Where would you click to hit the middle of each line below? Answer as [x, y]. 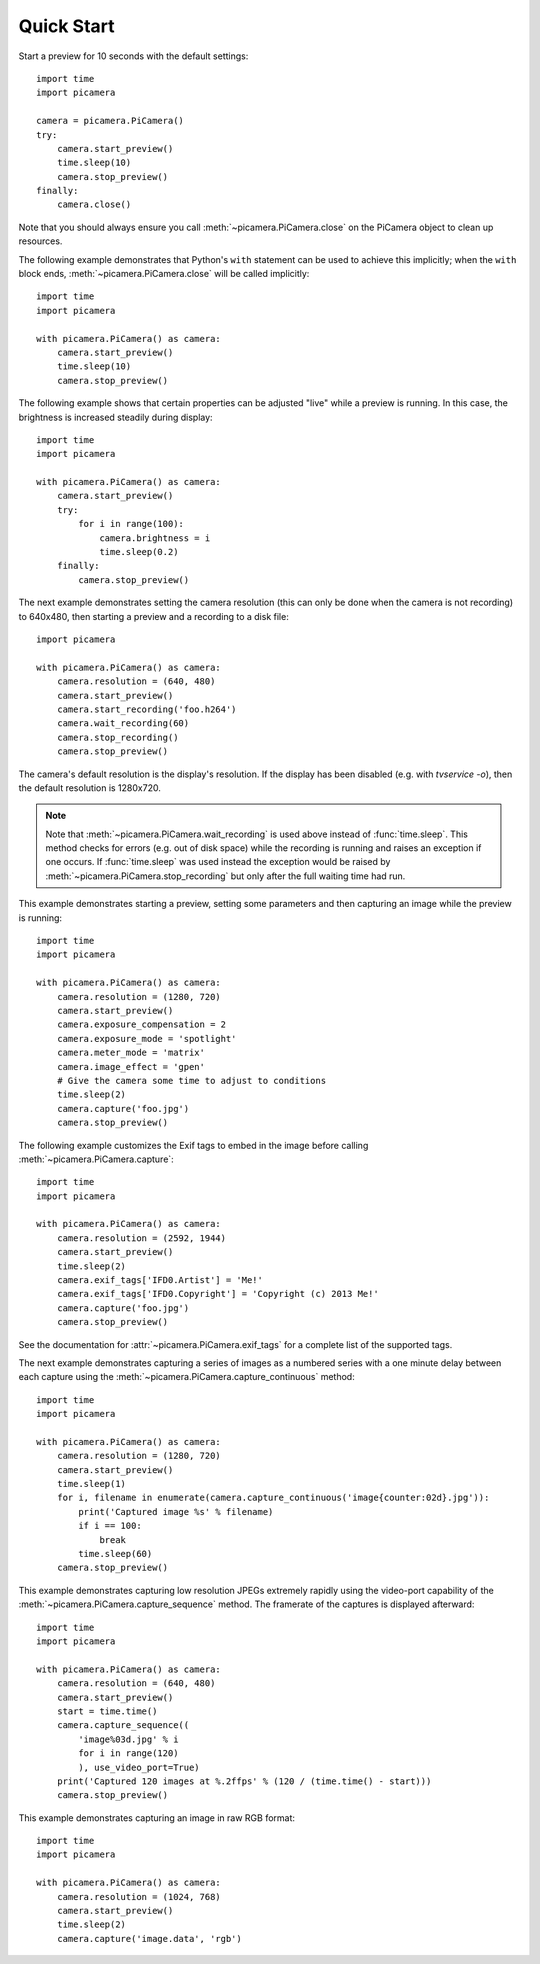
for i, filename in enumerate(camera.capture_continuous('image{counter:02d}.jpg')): [273, 1498]
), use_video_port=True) [139, 1767]
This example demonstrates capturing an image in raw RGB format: [156, 1817]
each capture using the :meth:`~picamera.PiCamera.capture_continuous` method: [186, 1377]
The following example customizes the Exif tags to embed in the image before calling [193, 1145]
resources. [40, 241]
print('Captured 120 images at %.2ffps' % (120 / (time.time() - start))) [244, 1781]
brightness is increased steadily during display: [116, 417]
